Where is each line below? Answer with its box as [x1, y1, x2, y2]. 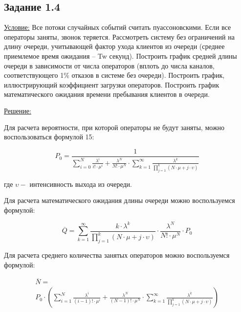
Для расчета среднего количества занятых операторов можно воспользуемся [4, 250, 230, 260]
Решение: [4, 105, 31, 115]
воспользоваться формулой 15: [4, 132, 94, 142]
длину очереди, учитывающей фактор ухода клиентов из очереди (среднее [4, 41, 225, 51]
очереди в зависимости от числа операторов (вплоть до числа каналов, [4, 60, 215, 70]
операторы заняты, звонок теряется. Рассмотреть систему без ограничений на [4, 31, 235, 42]
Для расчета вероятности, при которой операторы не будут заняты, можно [4, 122, 225, 132]
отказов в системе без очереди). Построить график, [71, 70, 225, 80]
